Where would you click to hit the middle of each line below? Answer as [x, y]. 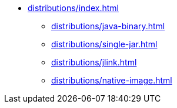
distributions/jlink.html [94, 62]
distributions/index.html [73, 8]
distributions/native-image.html [112, 80]
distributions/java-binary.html [108, 26]
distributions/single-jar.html [104, 44]
